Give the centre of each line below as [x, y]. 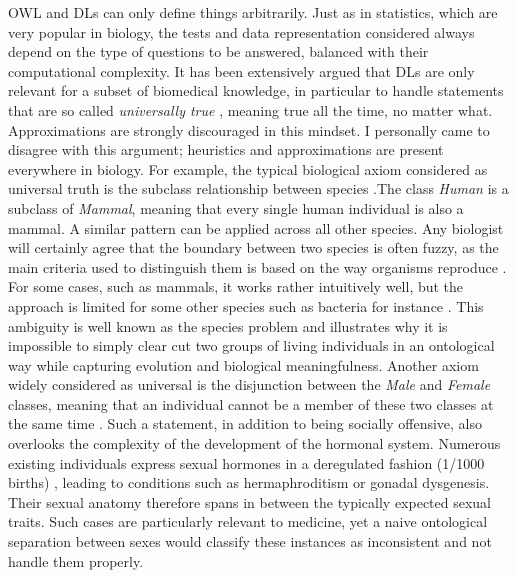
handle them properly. [76, 560]
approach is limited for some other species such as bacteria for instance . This [246, 305]
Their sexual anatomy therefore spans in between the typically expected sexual [250, 501]
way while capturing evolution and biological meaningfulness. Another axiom [243, 364]
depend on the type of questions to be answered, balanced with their [218, 51]
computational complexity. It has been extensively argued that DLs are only [241, 70]
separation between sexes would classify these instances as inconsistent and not [250, 541]
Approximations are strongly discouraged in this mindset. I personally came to [249, 129]
